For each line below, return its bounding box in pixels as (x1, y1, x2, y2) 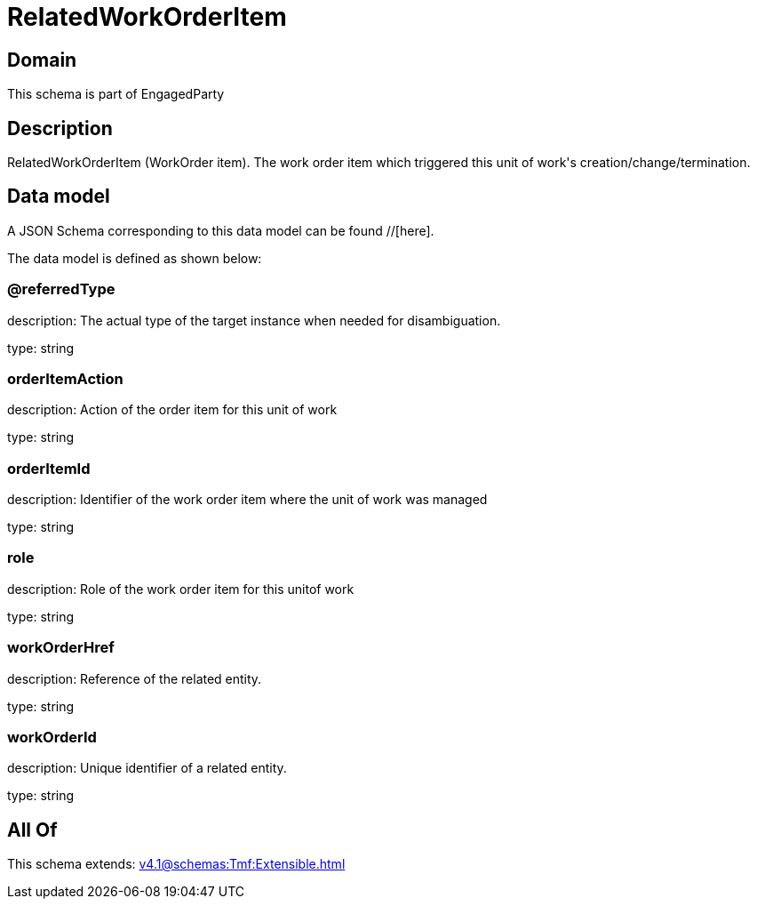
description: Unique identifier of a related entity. (7, 760, 287, 776)
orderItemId (7, 459, 91, 477)
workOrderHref (7, 638, 115, 657)
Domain (7, 48, 77, 71)
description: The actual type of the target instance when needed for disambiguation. (7, 312, 501, 328)
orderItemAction (7, 369, 124, 388)
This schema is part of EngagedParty (7, 86, 225, 102)
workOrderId (7, 727, 97, 746)
